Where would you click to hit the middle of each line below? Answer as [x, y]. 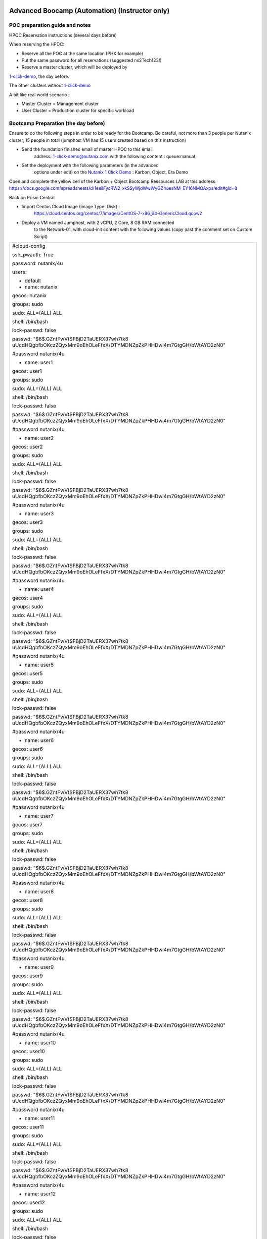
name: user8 [39, 891]
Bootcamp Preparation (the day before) [57, 123]
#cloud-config [29, 246]
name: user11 [40, 1118]
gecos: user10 [29, 1051]
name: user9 [39, 967]
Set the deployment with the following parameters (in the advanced [90, 165]
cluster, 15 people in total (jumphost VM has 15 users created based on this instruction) [98, 140]
